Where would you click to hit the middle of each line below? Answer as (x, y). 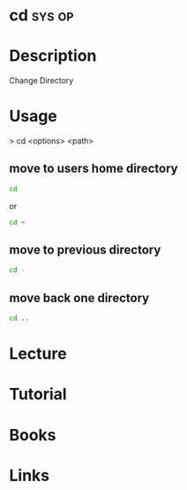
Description (53, 56)
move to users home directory (93, 169)
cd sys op (41, 16)
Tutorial (38, 394)
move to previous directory (85, 250)
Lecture (38, 354)
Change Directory (41, 81)
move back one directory (79, 298)
